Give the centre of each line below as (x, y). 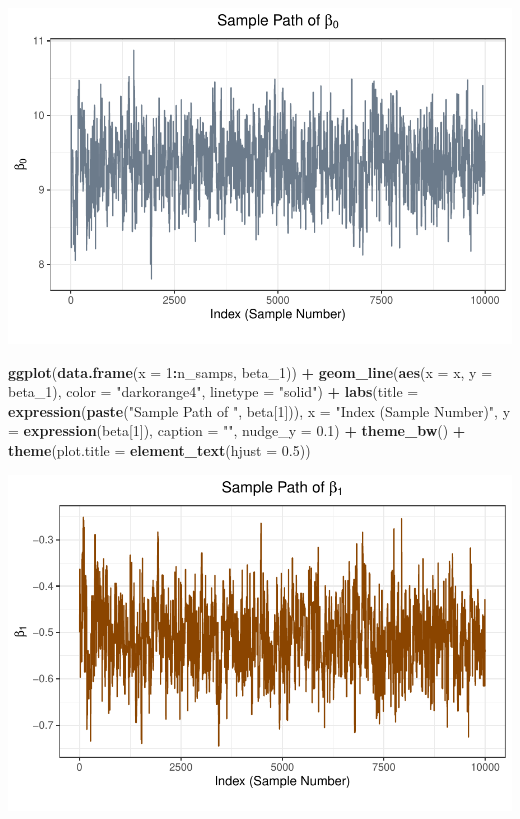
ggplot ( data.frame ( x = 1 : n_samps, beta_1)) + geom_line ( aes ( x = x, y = (250, 371)
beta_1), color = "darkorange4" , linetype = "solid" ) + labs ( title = (213, 391)
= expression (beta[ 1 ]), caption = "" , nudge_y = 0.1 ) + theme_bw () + (237, 430)
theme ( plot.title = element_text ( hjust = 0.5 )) (159, 449)
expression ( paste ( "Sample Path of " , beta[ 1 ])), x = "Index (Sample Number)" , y (259, 410)
